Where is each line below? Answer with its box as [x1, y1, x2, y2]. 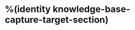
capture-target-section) [5, 14, 109, 25]
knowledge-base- [52, 3, 130, 15]
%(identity [5, 3, 51, 15]
